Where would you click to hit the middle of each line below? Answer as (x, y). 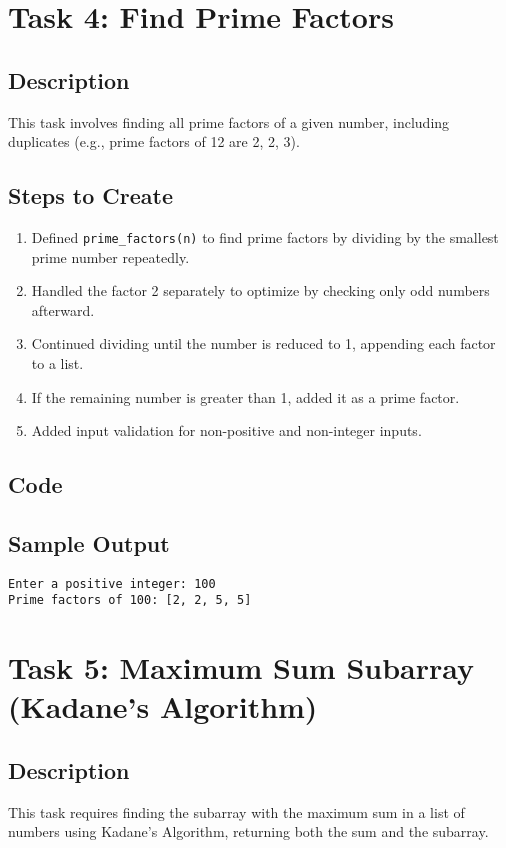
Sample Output (89, 542)
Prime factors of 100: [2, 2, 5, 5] (130, 600)
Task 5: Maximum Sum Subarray (241, 667)
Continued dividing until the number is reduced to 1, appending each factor (263, 343)
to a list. (57, 363)
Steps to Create (91, 195)
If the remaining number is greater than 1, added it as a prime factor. (245, 396)
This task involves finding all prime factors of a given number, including (229, 121)
